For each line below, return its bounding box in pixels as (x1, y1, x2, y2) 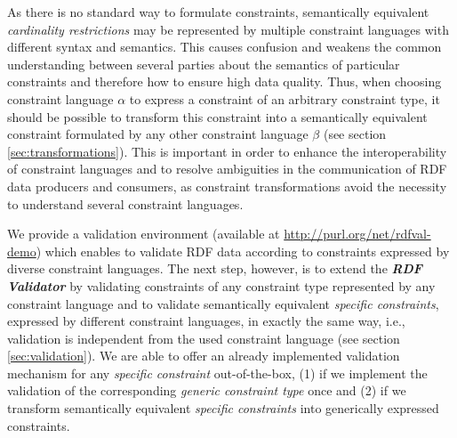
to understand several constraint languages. (7, 194, 244, 213)
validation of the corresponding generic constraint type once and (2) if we (7, 381, 406, 400)
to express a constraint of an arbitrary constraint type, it (129, 89, 440, 108)
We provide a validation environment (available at (7, 224, 280, 243)
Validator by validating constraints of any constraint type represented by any (7, 276, 436, 295)
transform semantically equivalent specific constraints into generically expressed (7, 399, 439, 418)
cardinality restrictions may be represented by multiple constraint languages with (7, 20, 449, 38)
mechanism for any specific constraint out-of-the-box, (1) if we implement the (7, 363, 428, 382)
